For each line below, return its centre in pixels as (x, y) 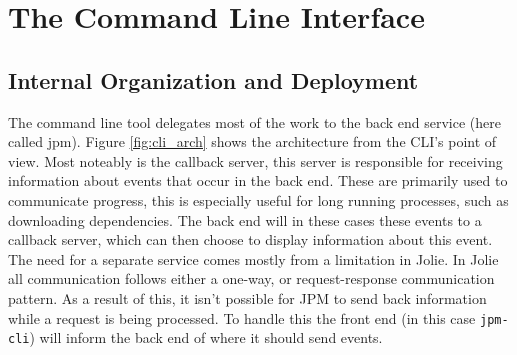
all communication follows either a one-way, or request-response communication (251, 278)
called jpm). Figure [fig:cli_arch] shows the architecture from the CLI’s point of (252, 141)
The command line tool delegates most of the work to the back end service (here (254, 121)
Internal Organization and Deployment (213, 79)
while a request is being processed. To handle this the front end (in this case (242, 317)
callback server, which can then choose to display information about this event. (250, 239)
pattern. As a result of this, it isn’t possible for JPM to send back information (247, 297)
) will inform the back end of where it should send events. (206, 337)
